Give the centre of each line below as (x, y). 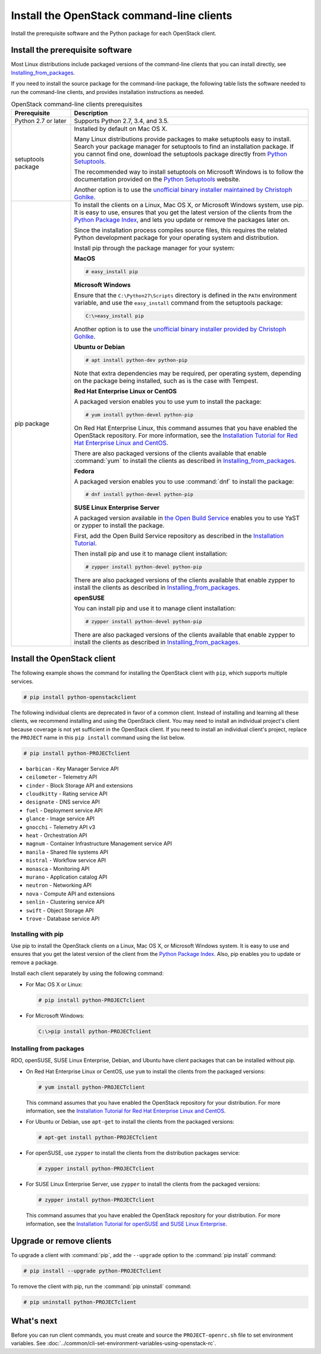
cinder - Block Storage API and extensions (79, 785)
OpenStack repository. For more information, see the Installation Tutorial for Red (186, 435)
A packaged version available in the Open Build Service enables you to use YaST (187, 518)
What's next (34, 1321)
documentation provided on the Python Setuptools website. (157, 180)
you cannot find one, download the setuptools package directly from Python (181, 154)
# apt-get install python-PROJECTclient (98, 1137)
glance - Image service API (60, 819)
